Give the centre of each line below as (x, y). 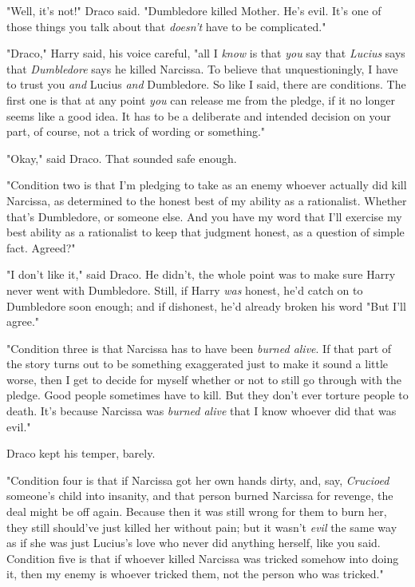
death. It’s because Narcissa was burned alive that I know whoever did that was (202, 411)
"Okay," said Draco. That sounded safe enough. (122, 158)
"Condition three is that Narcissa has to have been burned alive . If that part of (199, 348)
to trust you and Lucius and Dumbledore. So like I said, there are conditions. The (206, 84)
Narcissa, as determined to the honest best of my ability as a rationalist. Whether (207, 200)
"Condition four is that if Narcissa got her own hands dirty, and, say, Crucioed (198, 480)
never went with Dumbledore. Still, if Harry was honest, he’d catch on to (185, 290)
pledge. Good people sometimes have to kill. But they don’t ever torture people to (207, 395)
